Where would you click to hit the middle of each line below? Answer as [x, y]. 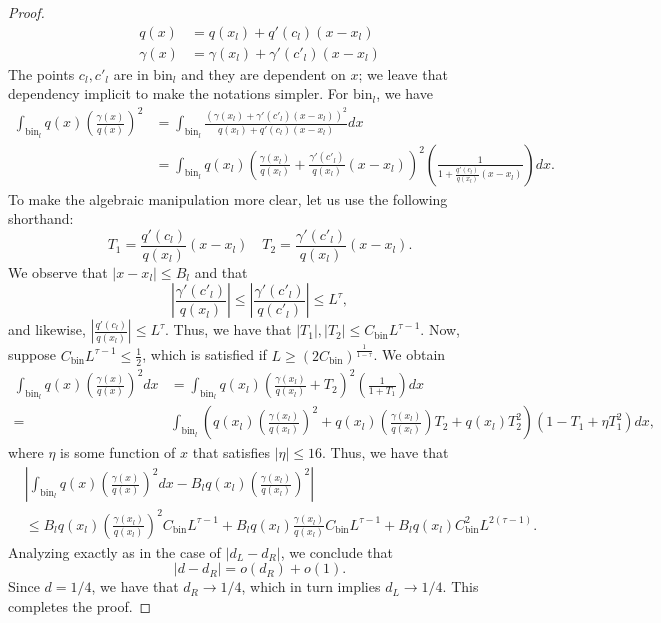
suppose [32, 354]
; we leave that [403, 73]
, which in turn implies [311, 586]
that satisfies [231, 452]
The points [41, 73]
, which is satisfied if [204, 354]
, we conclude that [337, 551]
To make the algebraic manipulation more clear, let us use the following [228, 198]
